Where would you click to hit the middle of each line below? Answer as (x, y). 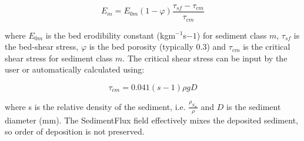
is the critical (267, 47)
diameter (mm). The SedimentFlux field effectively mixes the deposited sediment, (151, 120)
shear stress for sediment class (59, 58)
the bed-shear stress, (42, 47)
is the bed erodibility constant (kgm (111, 35)
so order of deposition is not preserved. (75, 131)
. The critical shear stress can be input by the (205, 58)
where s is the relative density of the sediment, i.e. (95, 106)
